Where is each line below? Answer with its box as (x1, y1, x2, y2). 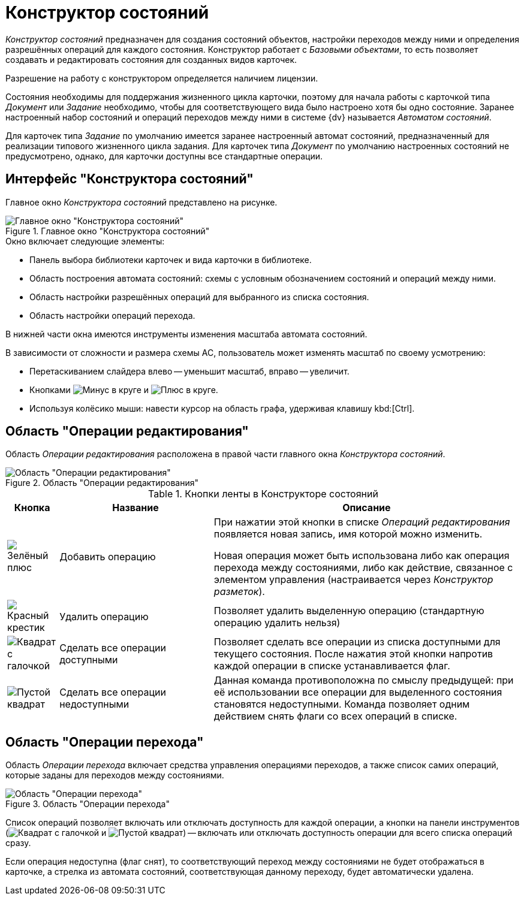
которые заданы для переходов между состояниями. (5, 770, 224, 781)
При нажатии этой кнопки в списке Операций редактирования (213, 516, 510, 528)
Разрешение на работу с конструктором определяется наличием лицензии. (5, 73, 318, 83)
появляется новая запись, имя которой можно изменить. (213, 528, 483, 540)
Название (112, 502, 159, 514)
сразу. (5, 838, 31, 848)
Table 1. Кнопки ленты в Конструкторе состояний (148, 488, 378, 500)
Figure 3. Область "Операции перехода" (5, 799, 170, 810)
